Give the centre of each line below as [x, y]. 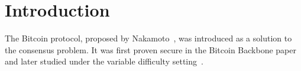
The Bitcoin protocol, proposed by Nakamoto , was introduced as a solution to [148, 38]
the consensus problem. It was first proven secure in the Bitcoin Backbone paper [150, 49]
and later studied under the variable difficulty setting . [104, 61]
